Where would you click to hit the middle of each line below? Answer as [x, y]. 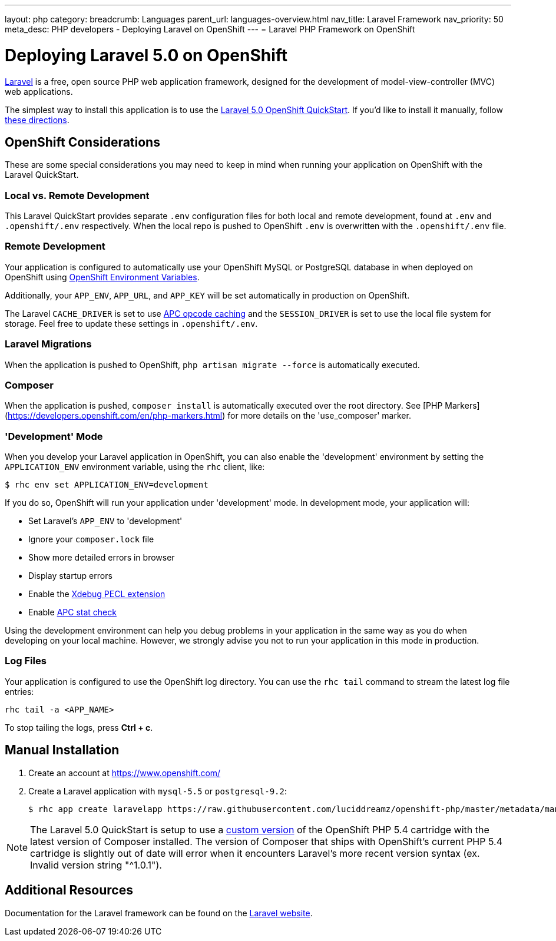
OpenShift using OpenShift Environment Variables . [102, 277]
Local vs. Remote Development [77, 195]
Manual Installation [62, 750]
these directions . [37, 120]
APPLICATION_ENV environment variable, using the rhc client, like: [135, 467]
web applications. [39, 91]
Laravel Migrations [48, 344]
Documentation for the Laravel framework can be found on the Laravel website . [159, 913]
